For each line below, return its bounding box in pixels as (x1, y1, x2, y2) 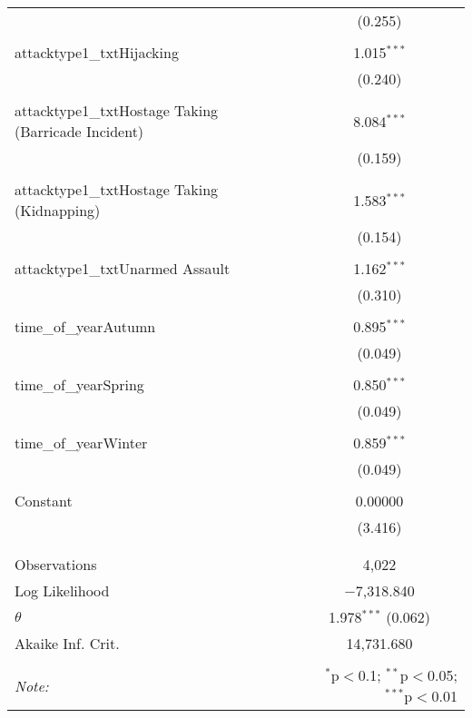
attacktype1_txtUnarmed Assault (15, 258, 231, 279)
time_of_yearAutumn (15, 316, 156, 337)
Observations (15, 554, 97, 575)
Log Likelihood (15, 580, 110, 601)
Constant (15, 490, 73, 511)
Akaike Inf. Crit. (15, 633, 120, 654)
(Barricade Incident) (15, 121, 144, 142)
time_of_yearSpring (15, 374, 144, 395)
